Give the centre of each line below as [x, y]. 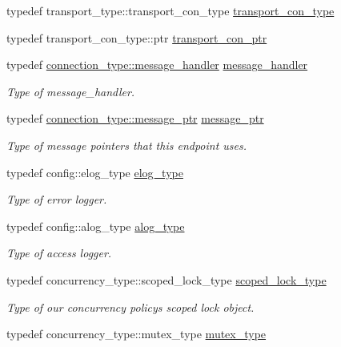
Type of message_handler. [71, 91]
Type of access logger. [59, 253]
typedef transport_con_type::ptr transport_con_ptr [137, 37]
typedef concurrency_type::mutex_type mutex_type [136, 334]
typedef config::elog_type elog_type [95, 172]
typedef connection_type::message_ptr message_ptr [135, 118]
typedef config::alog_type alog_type [96, 226]
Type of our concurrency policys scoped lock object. [130, 307]
